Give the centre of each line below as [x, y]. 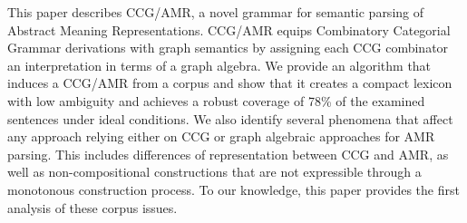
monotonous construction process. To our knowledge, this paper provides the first [233, 189]
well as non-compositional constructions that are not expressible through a [214, 172]
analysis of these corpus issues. [92, 207]
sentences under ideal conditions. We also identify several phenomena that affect [230, 118]
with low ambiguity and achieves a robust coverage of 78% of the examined [216, 100]
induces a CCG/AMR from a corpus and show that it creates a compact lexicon [230, 83]
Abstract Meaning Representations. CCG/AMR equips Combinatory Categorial [229, 29]
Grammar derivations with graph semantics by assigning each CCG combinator [228, 48]
